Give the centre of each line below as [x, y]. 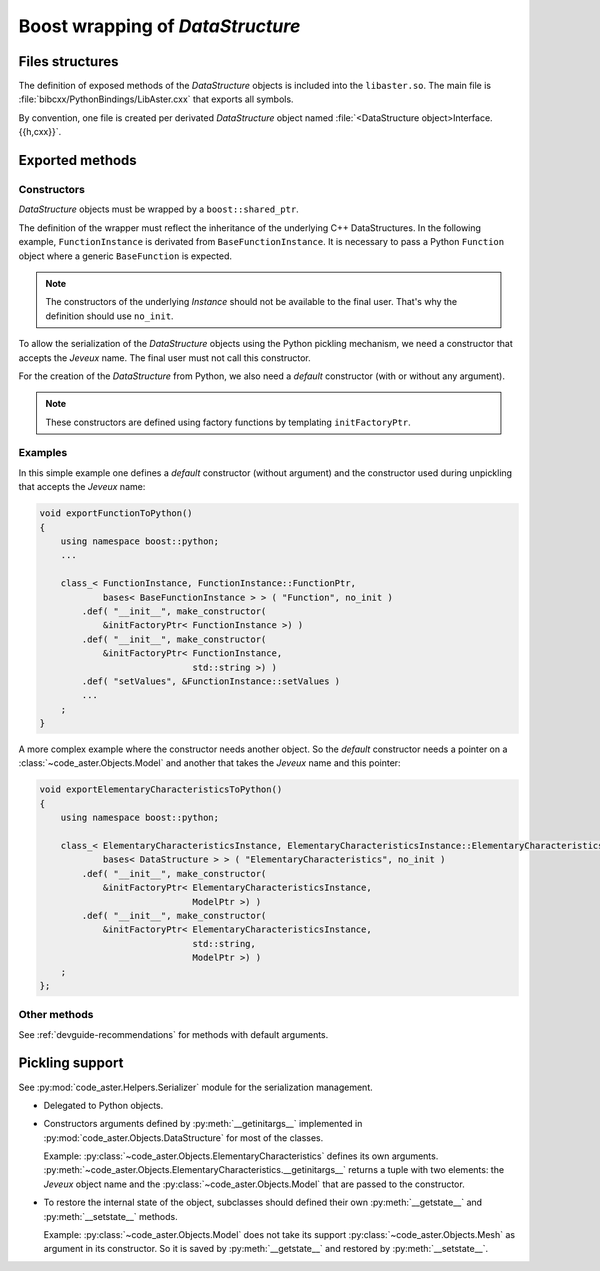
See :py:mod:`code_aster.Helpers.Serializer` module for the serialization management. [196, 1087]
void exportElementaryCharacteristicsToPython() [161, 789]
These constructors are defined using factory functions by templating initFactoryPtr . [228, 422]
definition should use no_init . [109, 316]
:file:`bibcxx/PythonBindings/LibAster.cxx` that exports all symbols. [156, 99]
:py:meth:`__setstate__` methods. [111, 1216]
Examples [43, 453]
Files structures [68, 61]
